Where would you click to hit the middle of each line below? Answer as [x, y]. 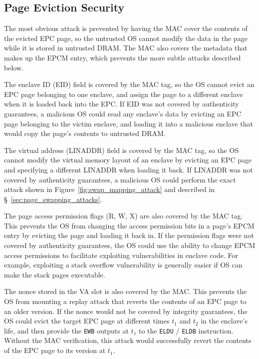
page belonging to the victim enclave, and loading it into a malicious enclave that [129, 123]
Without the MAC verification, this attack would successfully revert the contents [128, 340]
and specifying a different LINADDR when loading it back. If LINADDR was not [129, 169]
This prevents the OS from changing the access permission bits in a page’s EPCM [129, 225]
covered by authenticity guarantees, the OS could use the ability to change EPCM [130, 245]
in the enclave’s [224, 321]
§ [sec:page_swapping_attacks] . [53, 199]
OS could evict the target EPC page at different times [87, 321]
